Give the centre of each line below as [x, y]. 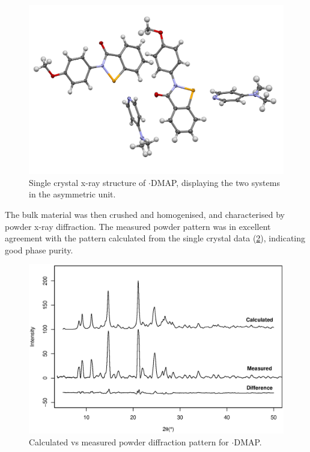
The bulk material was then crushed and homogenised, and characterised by [145, 214]
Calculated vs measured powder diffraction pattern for [129, 441]
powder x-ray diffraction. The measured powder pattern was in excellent [138, 226]
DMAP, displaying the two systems [215, 182]
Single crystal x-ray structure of [87, 182]
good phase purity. [39, 249]
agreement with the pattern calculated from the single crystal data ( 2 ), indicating [155, 238]
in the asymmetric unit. [72, 194]
